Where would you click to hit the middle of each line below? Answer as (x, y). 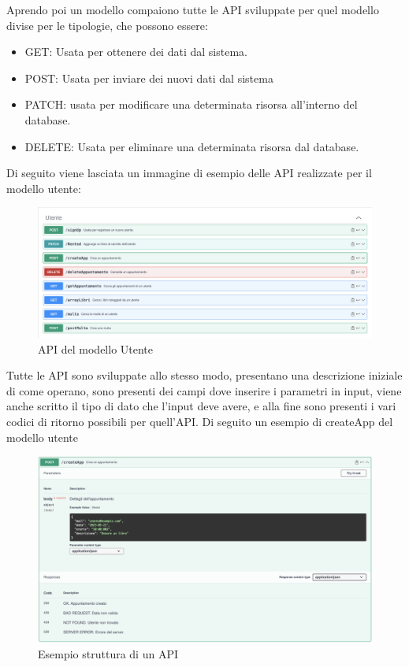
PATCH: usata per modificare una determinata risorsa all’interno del (191, 104)
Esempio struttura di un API (108, 653)
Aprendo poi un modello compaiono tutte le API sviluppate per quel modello (193, 9)
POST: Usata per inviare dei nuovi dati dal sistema (149, 78)
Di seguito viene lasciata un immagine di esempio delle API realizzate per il (189, 173)
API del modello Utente (96, 348)
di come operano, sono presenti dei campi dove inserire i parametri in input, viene (204, 390)
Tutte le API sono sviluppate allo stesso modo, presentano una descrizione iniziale (204, 375)
